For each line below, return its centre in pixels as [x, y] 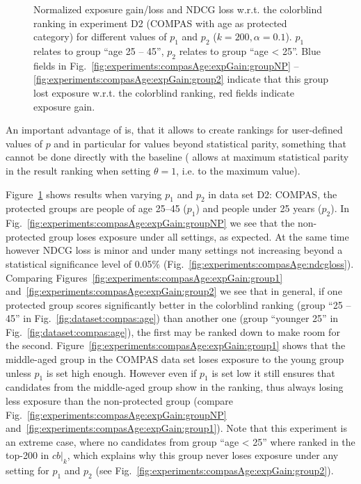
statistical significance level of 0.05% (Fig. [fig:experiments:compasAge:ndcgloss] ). [180, 263]
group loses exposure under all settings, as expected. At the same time [199, 236]
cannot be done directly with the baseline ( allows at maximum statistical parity [177, 157]
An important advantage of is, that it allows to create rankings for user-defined [174, 130]
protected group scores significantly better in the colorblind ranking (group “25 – [178, 304]
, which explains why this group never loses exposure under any [203, 455]
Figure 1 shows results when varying [84, 194]
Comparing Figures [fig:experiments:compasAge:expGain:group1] [144, 277]
